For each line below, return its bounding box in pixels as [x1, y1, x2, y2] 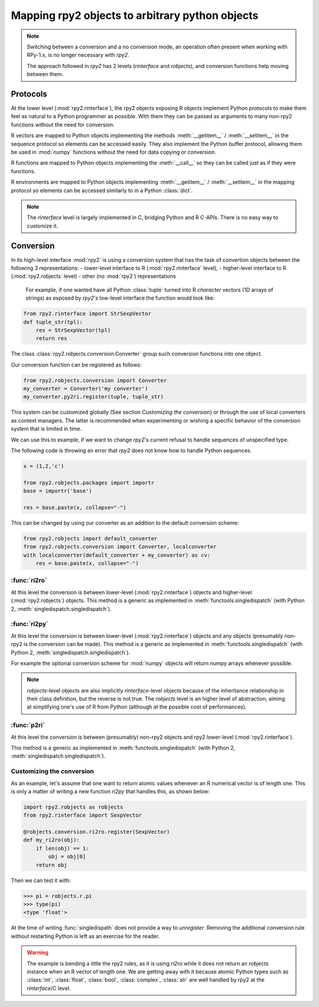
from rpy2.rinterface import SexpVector [23, 812, 142, 818]
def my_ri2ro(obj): [23, 837, 80, 843]
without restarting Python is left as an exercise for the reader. [11, 933, 160, 940]
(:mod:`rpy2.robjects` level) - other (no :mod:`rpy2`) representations [11, 272, 177, 280]
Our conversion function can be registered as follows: [11, 361, 142, 368]
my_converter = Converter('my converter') [23, 385, 148, 392]
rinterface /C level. [27, 985, 71, 992]
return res [35, 335, 67, 342]
